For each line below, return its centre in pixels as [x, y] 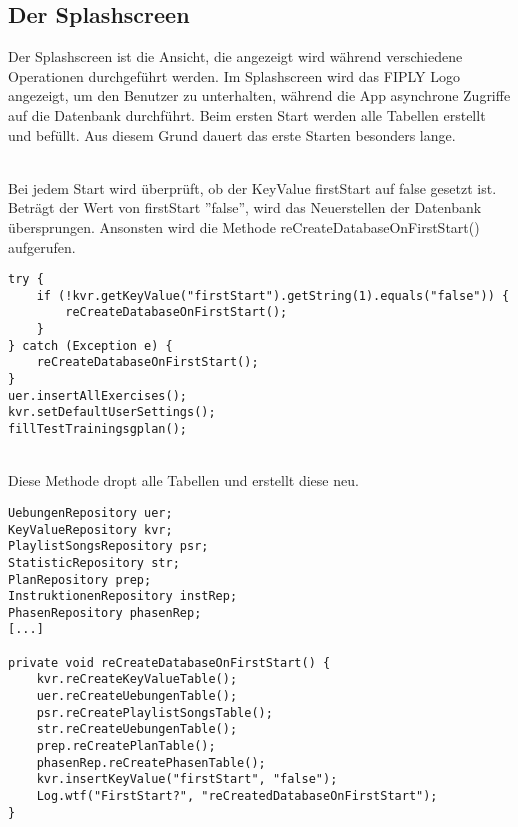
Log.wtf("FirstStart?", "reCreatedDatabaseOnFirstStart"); [237, 796]
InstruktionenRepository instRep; [123, 596]
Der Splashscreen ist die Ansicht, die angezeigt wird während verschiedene [235, 56]
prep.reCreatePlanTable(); [126, 746]
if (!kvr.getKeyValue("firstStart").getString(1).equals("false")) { [273, 295]
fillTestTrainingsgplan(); [97, 429]
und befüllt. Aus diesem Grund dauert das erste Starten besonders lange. [232, 134]
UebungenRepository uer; [90, 512]
